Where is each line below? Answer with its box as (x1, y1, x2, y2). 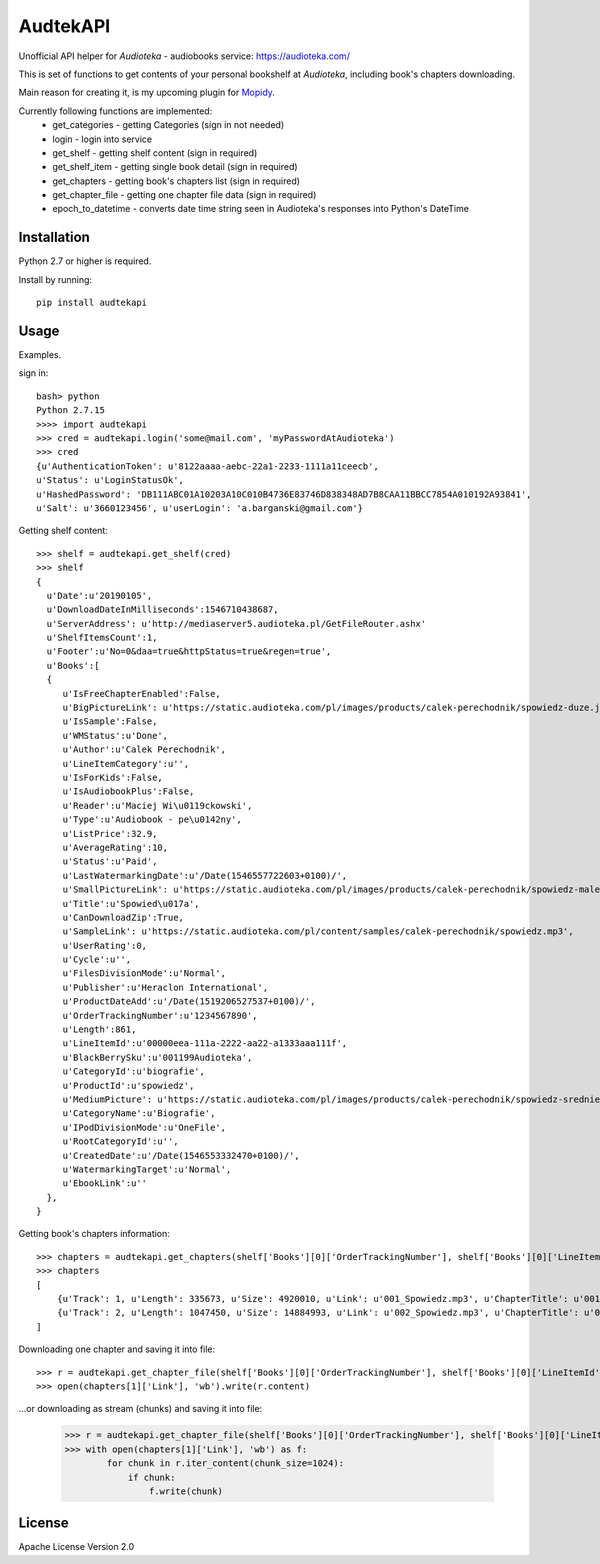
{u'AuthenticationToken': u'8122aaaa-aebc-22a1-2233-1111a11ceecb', (36, 460, 379, 472)
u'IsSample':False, (62, 716, 158, 727)
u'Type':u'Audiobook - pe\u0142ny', (62, 814, 242, 825)
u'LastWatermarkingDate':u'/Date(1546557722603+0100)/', (62, 870, 348, 881)
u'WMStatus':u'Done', (62, 730, 169, 741)
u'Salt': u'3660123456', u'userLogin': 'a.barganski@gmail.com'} (36, 502, 364, 514)
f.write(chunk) (148, 1485, 224, 1497)
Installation (18, 229, 90, 246)
